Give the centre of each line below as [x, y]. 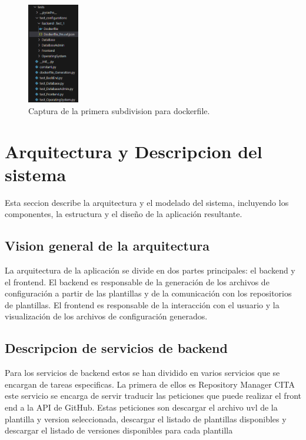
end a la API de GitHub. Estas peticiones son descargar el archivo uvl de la [141, 407]
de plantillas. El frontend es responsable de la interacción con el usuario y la [142, 304]
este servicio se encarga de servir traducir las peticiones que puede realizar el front [153, 396]
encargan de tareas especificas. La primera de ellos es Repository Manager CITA [150, 384]
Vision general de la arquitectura [107, 246]
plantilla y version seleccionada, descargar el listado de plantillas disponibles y [146, 419]
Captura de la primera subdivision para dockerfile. [119, 110]
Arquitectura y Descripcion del [134, 151]
